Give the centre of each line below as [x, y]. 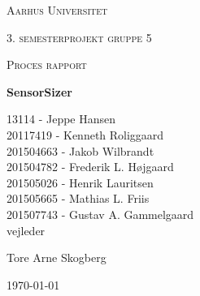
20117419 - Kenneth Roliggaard [85, 134]
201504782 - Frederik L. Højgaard [90, 167]
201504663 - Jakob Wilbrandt [80, 150]
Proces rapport [47, 64]
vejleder [26, 230]
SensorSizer [39, 91]
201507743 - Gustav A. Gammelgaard [100, 214]
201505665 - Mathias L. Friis [78, 198]
